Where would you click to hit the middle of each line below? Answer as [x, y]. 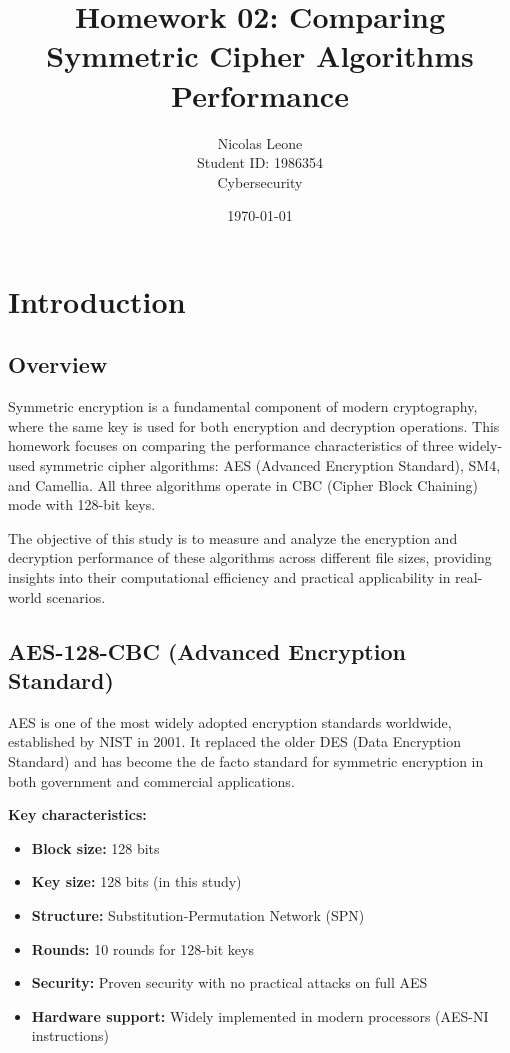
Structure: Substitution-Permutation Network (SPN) [198, 914]
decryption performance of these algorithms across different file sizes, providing [250, 557]
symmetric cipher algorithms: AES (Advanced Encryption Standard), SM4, [270, 465]
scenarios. [76, 596]
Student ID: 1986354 [260, 162]
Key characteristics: [77, 814]
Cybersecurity [260, 181]
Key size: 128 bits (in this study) [136, 881]
